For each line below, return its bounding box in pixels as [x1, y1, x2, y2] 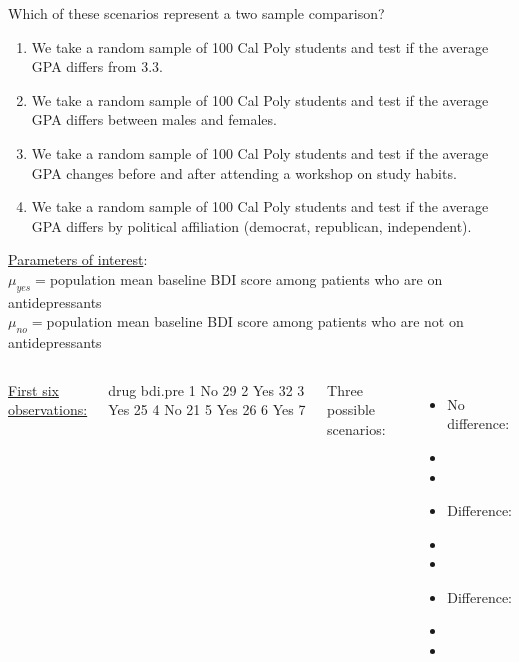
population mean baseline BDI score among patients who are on [49, 268, 443, 289]
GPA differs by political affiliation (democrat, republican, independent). [31, 215, 472, 236]
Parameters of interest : [8, 249, 148, 270]
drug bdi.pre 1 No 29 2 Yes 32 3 [108, 379, 305, 400]
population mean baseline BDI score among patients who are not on [46, 311, 464, 332]
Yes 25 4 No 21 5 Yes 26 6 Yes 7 [108, 399, 306, 420]
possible [327, 399, 376, 420]
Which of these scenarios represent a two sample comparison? [8, 3, 385, 23]
